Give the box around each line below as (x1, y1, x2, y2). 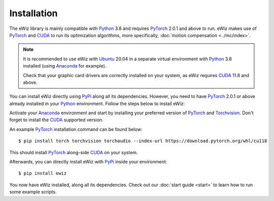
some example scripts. (9, 189, 57, 195)
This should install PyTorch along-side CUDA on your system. (9, 149, 138, 155)
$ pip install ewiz (18, 171, 67, 176)
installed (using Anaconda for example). (23, 63, 107, 69)
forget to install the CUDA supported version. (9, 117, 104, 123)
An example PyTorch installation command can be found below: (9, 126, 143, 132)
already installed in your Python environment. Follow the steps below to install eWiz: (9, 100, 185, 107)
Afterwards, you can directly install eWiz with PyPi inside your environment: (9, 159, 167, 165)
